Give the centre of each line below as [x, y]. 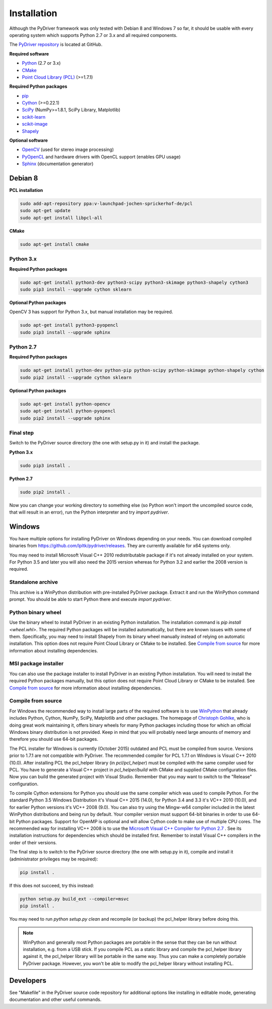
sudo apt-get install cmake [54, 244]
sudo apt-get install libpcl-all [61, 218]
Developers [28, 980]
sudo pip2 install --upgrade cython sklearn [76, 377]
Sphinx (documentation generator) [58, 164]
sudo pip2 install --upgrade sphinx [65, 418]
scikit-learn [33, 117]
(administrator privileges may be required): [54, 859]
